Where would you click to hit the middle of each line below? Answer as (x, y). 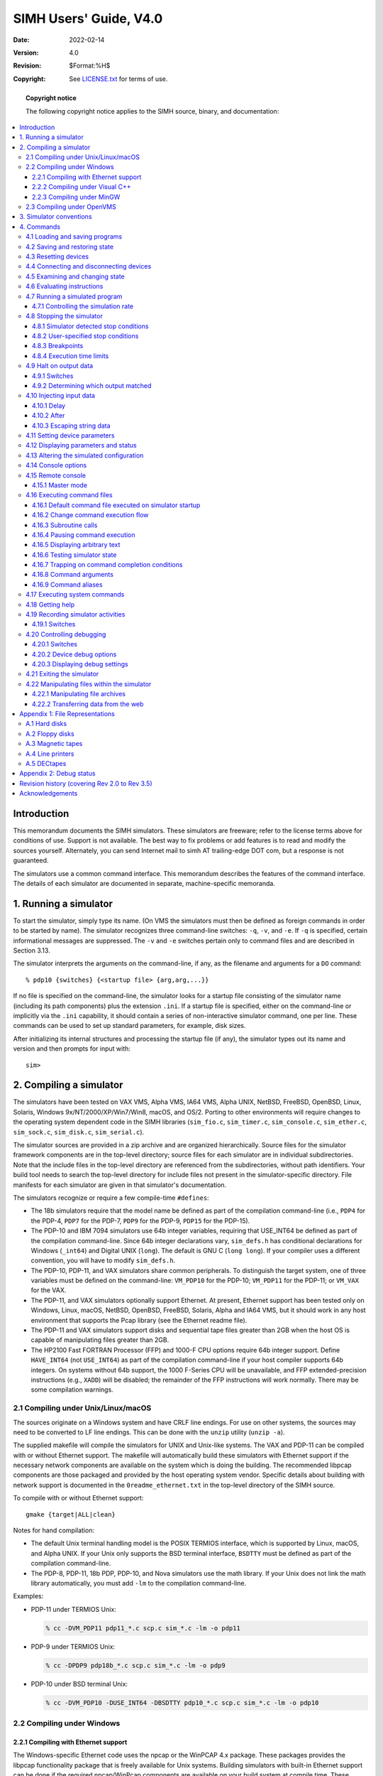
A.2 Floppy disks (50, 733)
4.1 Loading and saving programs (74, 237)
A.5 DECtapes (46, 763)
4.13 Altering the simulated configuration (85, 455)
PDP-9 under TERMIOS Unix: (73, 1646)
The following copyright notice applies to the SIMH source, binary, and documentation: (152, 111)
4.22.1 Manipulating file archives (79, 694)
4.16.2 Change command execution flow (90, 515)
